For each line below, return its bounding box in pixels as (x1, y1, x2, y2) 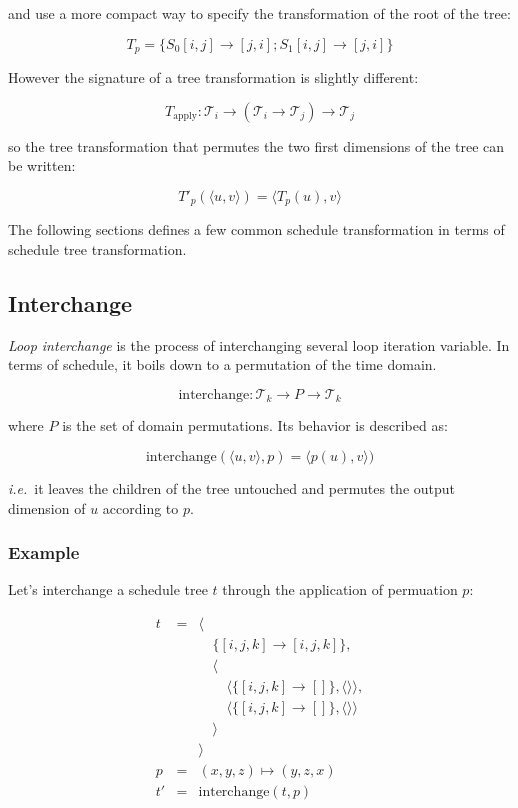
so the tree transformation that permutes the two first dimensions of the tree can (8, 135, 505, 156)
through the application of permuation (222, 579, 458, 600)
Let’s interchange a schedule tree (8, 579, 208, 600)
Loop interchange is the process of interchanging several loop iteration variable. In (8, 334, 510, 355)
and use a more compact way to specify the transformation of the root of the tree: (8, 3, 511, 23)
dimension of (8, 497, 86, 518)
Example (8, 540, 80, 565)
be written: (8, 155, 76, 176)
